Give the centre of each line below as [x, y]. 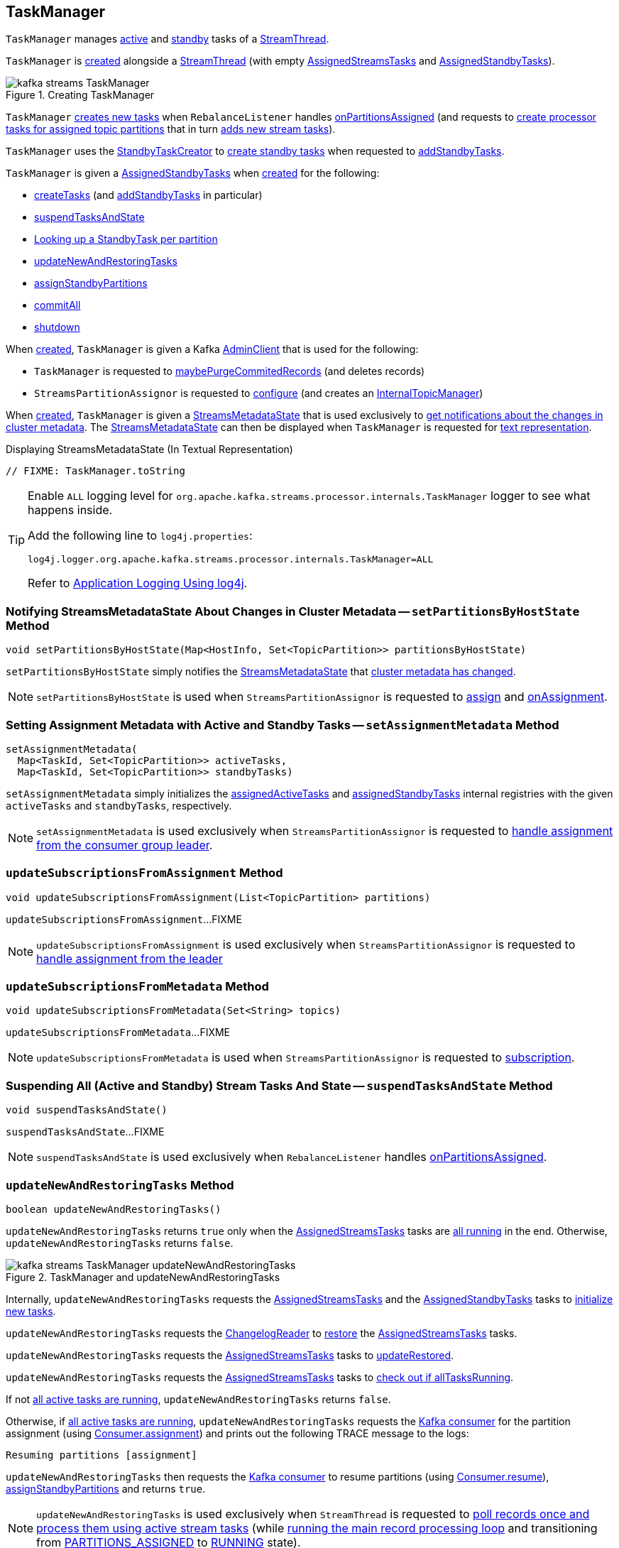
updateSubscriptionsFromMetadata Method [137, 987]
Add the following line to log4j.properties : [140, 536]
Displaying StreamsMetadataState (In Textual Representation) [149, 449]
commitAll [57, 305]
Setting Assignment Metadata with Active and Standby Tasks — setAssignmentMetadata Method [283, 725]
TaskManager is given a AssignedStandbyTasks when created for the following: [193, 173]
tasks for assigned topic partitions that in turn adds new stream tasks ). [171, 129]
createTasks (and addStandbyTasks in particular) [148, 195]
